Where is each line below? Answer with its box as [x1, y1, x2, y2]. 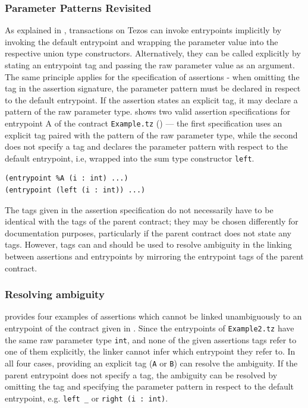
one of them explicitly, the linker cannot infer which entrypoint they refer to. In [5, 345, 296, 358]
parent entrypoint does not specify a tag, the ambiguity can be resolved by [5, 368, 278, 381]
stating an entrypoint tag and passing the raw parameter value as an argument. [5, 59, 295, 71]
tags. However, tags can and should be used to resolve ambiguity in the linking [5, 238, 292, 251]
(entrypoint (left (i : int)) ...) [5, 186, 146, 195]
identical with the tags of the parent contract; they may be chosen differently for [5, 215, 298, 227]
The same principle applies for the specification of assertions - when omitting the [5, 70, 300, 83]
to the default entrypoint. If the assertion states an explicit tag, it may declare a [5, 93, 298, 106]
